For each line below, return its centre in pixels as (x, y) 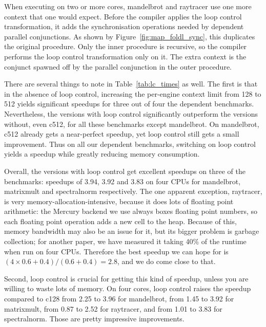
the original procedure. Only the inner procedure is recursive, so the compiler (126, 46)
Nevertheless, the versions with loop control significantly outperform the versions (131, 113)
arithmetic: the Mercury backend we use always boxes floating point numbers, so (131, 211)
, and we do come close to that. (166, 261)
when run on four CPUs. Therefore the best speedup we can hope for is (116, 251)
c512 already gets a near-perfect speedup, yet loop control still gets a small (122, 134)
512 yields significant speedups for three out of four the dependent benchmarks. (129, 104)
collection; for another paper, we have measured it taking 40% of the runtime (125, 241)
